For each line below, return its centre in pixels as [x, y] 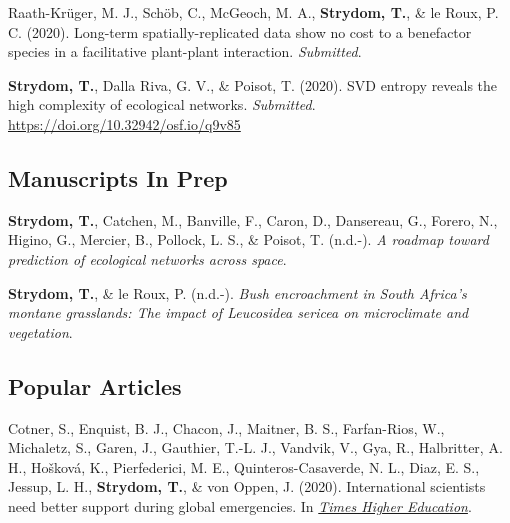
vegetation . [40, 331]
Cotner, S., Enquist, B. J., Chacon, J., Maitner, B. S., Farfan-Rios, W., [226, 427]
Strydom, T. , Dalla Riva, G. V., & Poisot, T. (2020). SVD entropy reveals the [253, 84]
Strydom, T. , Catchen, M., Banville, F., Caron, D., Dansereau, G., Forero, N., [253, 219]
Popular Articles [95, 385]
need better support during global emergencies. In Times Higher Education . [240, 505]
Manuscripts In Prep [118, 177]
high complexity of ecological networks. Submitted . [162, 104]
